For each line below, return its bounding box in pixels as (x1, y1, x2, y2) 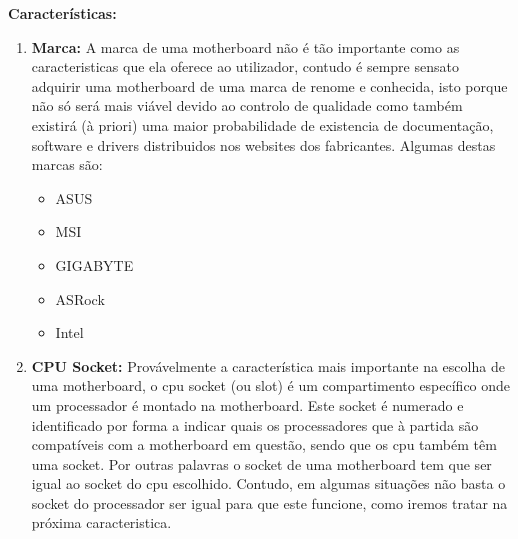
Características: (8, 3, 117, 23)
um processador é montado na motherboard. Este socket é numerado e (31, 394, 464, 415)
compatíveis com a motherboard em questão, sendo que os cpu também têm (31, 434, 497, 455)
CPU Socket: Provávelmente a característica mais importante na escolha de (31, 355, 505, 376)
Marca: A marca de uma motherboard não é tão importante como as (31, 36, 460, 57)
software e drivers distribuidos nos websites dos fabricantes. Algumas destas (31, 134, 496, 155)
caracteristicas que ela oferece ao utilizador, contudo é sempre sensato (31, 56, 459, 77)
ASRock (55, 288, 105, 309)
